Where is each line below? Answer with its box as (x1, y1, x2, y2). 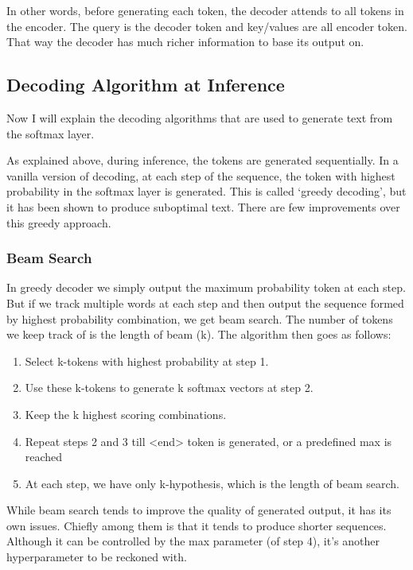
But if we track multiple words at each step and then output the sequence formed (6, 294, 404, 311)
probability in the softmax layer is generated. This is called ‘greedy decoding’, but (6, 183, 407, 200)
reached (25, 448, 63, 465)
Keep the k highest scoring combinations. (25, 405, 227, 422)
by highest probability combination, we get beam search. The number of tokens (6, 310, 393, 327)
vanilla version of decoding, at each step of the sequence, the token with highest (6, 167, 395, 184)
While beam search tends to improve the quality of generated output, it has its (6, 502, 392, 518)
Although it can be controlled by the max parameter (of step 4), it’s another (6, 533, 380, 549)
